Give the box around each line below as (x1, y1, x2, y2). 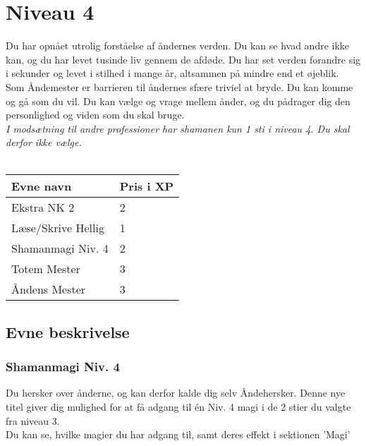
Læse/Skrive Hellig (11, 219, 104, 236)
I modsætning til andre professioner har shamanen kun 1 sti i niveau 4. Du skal (6, 121, 350, 135)
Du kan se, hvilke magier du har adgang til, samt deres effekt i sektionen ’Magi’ (6, 427, 350, 442)
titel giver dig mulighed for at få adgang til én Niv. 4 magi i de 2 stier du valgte (6, 399, 351, 414)
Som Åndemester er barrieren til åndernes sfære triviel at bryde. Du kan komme (6, 79, 353, 94)
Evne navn (11, 178, 72, 195)
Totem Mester (11, 260, 80, 277)
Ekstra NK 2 (11, 199, 75, 216)
